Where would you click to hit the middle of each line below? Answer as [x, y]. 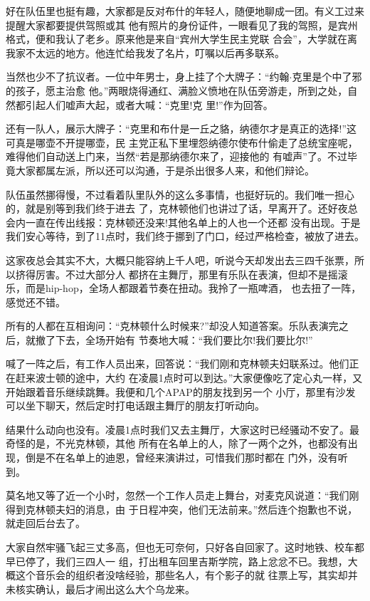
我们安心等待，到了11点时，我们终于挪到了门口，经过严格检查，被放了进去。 [185, 236]
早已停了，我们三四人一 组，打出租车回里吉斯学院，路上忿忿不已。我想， [177, 561]
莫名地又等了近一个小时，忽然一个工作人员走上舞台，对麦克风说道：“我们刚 [183, 495]
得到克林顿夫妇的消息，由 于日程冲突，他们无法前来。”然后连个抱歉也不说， [182, 509]
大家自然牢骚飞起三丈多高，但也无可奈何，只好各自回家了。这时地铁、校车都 [185, 547]
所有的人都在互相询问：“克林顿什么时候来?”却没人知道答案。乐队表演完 [172, 326]
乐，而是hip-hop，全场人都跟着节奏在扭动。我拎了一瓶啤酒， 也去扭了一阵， [184, 288]
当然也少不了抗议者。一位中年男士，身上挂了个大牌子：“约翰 [148, 77]
